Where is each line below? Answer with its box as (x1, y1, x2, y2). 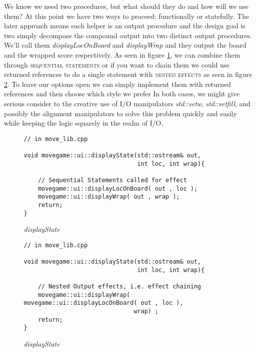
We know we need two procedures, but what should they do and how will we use (4, 1, 249, 11)
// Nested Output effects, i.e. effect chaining (38, 283, 201, 290)
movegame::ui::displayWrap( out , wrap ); (38, 193, 180, 201)
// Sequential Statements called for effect (38, 177, 187, 184)
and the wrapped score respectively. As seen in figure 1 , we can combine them (4, 49, 240, 60)
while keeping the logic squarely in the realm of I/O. (4, 118, 163, 128)
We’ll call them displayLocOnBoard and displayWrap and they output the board (4, 40, 247, 50)
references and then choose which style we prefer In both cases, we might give (4, 88, 240, 99)
